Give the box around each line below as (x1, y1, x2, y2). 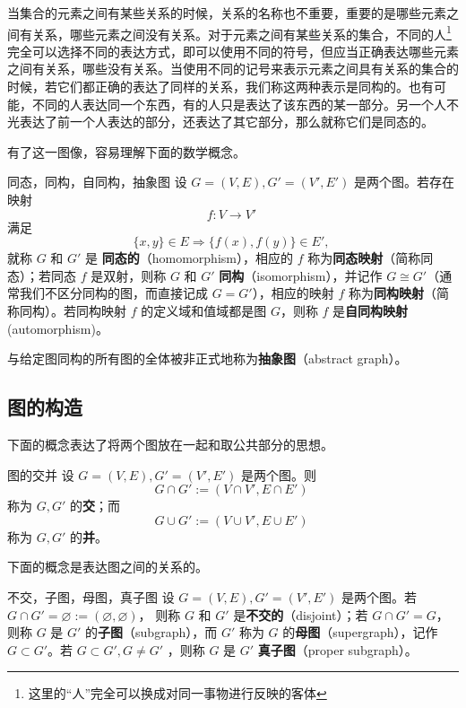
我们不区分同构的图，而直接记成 (19, 284, 208, 302)
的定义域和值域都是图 (141, 301, 267, 319)
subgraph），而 (135, 623, 218, 642)
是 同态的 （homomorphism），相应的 (85, 249, 293, 267)
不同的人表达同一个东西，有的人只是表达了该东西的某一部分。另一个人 (31, 94, 446, 113)
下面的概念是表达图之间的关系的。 (7, 557, 208, 576)
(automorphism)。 (7, 319, 108, 337)
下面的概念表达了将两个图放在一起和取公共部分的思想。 (7, 434, 333, 453)
